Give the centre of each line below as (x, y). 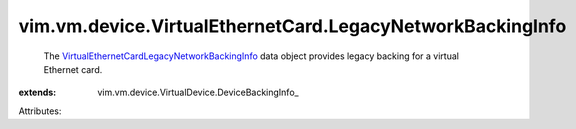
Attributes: (40, 111)
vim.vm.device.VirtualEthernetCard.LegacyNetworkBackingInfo (292, 26)
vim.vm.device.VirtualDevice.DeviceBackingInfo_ (198, 92)
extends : (37, 92)
